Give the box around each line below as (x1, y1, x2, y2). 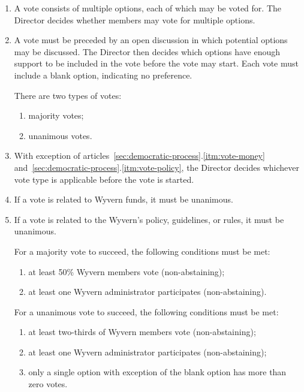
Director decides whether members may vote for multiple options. (14, 13, 255, 26)
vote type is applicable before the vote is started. (14, 173, 194, 185)
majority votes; (28, 109, 84, 122)
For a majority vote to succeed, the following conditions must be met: (14, 245, 270, 257)
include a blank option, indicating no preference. (14, 68, 192, 81)
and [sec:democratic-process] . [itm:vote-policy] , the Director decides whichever (14, 161, 299, 173)
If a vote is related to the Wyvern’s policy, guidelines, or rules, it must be (14, 213, 284, 225)
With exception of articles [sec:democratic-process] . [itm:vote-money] (14, 149, 265, 162)
